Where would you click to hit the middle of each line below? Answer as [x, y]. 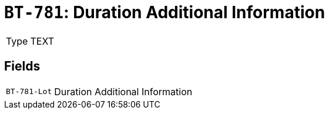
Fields [22, 66]
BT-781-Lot [29, 92]
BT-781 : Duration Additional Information [165, 12]
